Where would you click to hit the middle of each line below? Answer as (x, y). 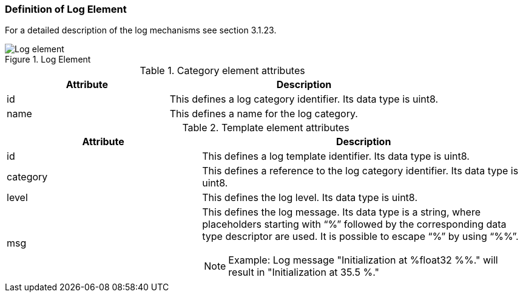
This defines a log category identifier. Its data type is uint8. (304, 99)
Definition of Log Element (66, 9)
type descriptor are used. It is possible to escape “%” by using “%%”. (360, 237)
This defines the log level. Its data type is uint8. (310, 198)
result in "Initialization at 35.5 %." (304, 272)
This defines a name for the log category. (264, 114)
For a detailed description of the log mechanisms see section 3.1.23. (141, 30)
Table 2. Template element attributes (266, 128)
